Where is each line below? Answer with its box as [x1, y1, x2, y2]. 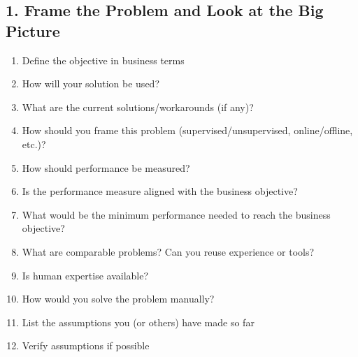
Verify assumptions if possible [22, 338, 150, 353]
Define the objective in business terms [22, 52, 185, 67]
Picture [6, 20, 60, 41]
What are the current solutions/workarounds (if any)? [22, 99, 254, 114]
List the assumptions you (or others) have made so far [22, 314, 255, 329]
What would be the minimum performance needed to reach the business [22, 207, 331, 221]
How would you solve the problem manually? [22, 291, 215, 306]
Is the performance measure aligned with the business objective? [22, 184, 298, 198]
